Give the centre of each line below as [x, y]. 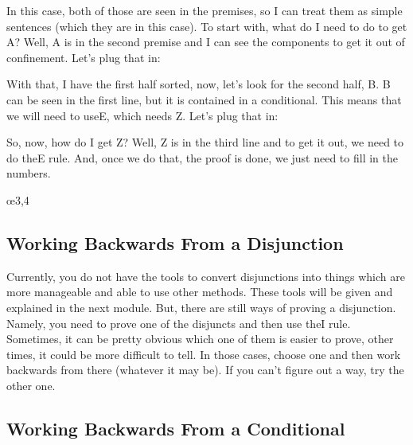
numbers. [29, 173]
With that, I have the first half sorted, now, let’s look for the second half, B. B [199, 84]
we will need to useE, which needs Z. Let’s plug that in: [142, 115]
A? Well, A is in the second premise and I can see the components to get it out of [206, 42]
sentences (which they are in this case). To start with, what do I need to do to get [207, 26]
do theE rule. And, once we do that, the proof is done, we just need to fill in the [202, 157]
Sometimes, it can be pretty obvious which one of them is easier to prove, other [200, 339]
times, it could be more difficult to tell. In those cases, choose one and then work [204, 354]
